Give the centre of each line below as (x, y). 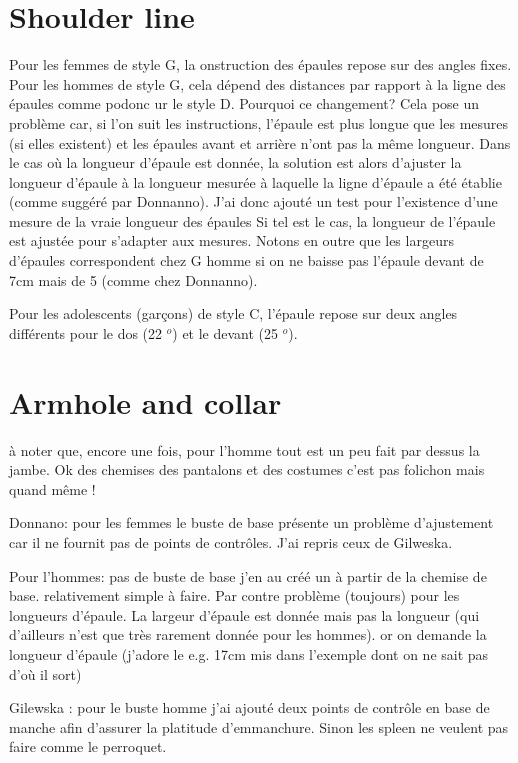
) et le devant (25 (225, 332)
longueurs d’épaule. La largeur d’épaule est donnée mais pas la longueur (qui (244, 614)
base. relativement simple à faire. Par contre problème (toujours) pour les (234, 595)
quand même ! (52, 488)
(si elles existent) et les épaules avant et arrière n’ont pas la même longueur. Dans (260, 142)
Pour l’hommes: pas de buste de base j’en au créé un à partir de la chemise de (248, 575)
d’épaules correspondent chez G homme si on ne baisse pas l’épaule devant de (246, 260)
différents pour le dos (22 (86, 332)
